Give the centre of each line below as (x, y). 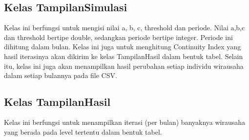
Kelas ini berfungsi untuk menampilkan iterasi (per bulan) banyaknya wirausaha (125, 122)
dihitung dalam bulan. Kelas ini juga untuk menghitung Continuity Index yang (123, 47)
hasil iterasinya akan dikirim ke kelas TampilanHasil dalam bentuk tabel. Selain (124, 56)
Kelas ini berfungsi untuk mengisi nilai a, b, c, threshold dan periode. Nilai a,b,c (124, 28)
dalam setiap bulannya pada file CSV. (61, 75)
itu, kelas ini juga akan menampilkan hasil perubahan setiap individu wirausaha (124, 66)
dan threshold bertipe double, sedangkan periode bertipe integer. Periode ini (118, 37)
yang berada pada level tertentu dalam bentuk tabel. (83, 131)
